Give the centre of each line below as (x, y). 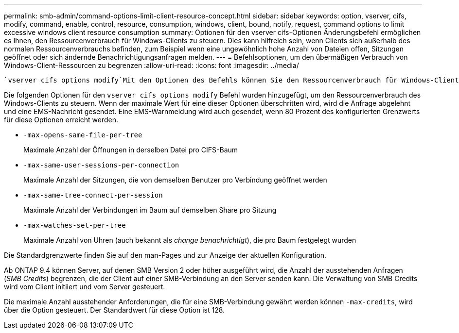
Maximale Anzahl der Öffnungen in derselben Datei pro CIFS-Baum (131, 150)
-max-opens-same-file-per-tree (83, 135)
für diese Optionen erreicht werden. (61, 120)
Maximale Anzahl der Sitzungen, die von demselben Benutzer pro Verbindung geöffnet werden (175, 180)
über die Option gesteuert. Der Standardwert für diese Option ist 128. (115, 310)
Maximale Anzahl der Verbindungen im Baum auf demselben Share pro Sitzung (150, 210)
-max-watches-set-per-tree (75, 225)
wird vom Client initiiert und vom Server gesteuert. (85, 287)
